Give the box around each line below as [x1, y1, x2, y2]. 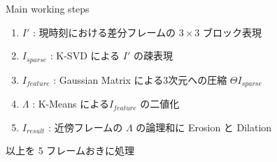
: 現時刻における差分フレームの [32, 24, 176, 39]
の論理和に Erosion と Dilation [136, 119, 272, 134]
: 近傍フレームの [48, 119, 123, 134]
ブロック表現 [203, 24, 262, 39]
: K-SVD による [50, 48, 120, 63]
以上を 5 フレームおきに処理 [6, 143, 134, 158]
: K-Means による [32, 96, 109, 111]
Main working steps [6, 1, 90, 15]
